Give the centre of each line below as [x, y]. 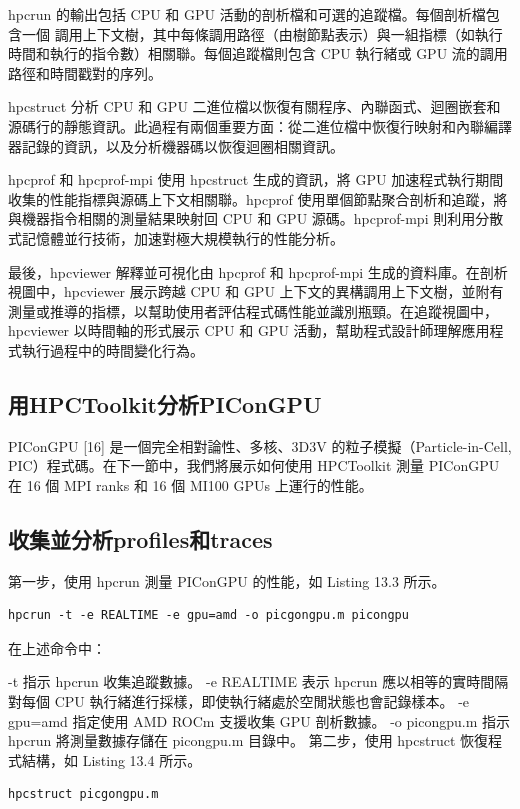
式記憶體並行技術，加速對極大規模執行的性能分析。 [176, 237]
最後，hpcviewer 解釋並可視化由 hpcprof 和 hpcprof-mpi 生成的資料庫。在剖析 [258, 271]
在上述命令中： [57, 647]
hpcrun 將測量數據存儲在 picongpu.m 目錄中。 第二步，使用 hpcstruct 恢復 [248, 740]
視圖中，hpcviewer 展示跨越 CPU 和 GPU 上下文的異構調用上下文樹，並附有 [256, 291]
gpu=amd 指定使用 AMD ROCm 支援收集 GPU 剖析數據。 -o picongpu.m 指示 [259, 720]
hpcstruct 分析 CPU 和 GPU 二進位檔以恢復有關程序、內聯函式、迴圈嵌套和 [254, 106]
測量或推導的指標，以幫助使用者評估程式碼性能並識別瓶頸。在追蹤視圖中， [253, 310]
